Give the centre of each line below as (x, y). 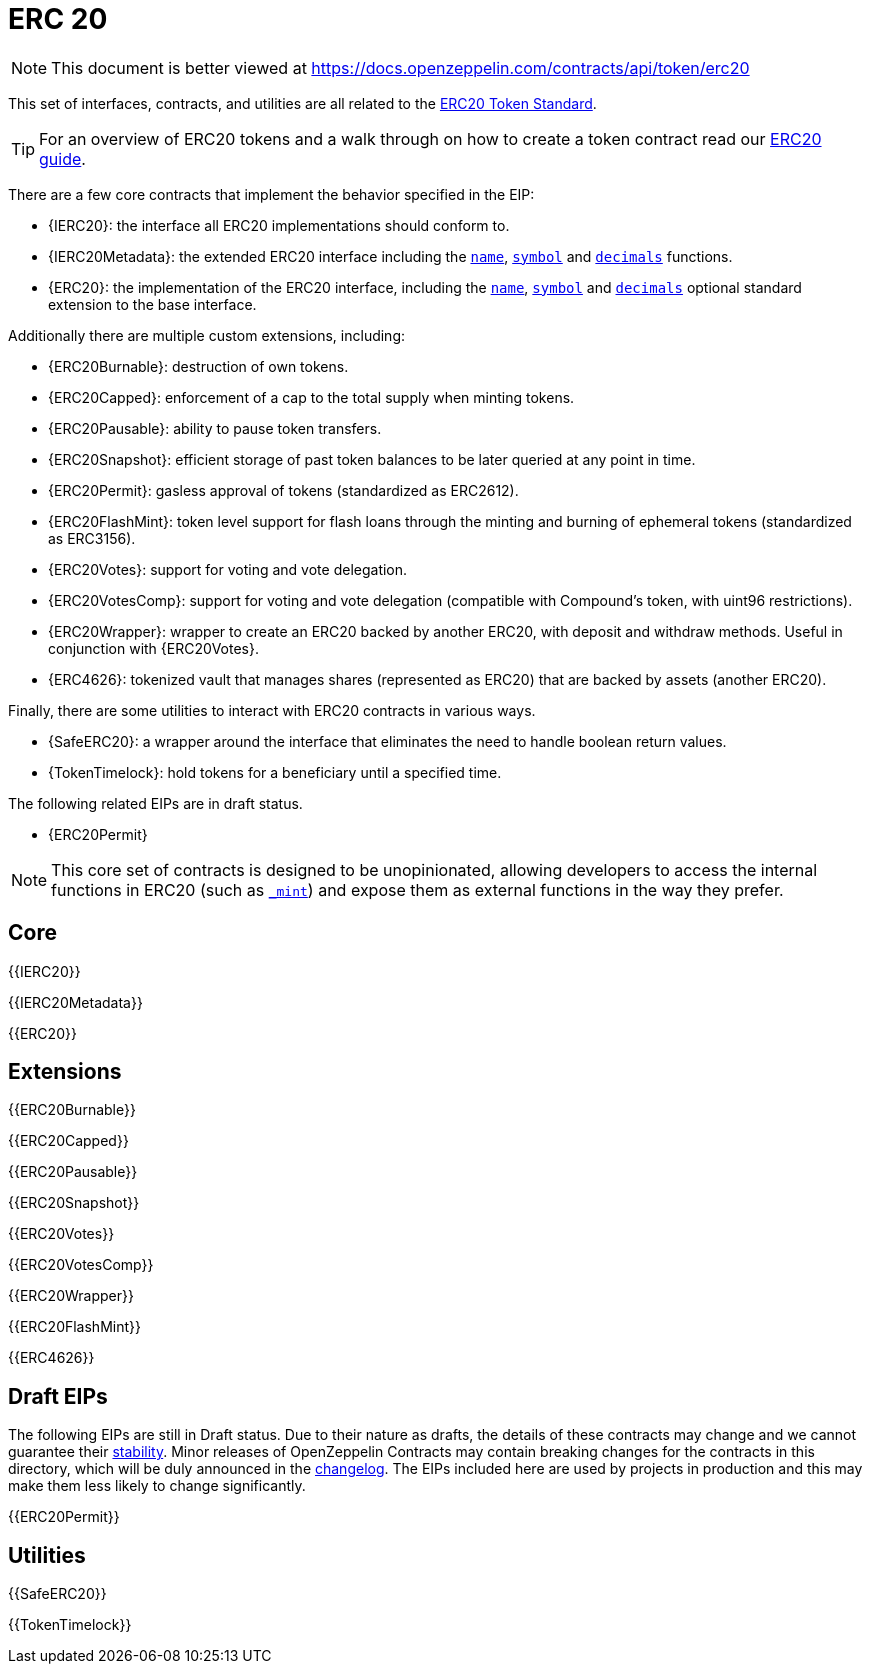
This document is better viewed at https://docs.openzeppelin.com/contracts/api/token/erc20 (400, 67)
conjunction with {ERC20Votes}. (154, 648)
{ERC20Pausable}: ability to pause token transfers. (215, 428)
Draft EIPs (58, 1396)
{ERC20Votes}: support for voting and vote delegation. (228, 569)
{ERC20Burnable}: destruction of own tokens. (198, 366)
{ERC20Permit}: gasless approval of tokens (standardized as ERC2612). (283, 490)
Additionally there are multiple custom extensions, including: (207, 335)
